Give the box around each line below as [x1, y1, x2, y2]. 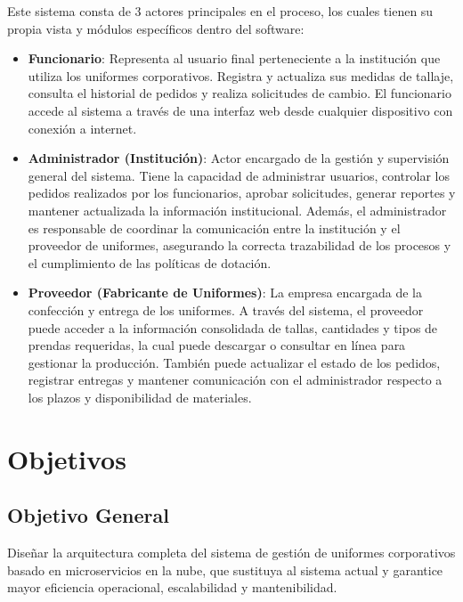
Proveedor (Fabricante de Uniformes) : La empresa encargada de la [28, 283, 422, 302]
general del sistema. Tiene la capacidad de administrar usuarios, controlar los [28, 166, 450, 184]
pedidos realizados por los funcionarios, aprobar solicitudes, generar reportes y [28, 183, 456, 202]
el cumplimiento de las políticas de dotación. [28, 253, 272, 272]
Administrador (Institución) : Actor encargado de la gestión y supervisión [28, 149, 450, 167]
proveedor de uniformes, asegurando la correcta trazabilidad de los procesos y [28, 236, 451, 255]
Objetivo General [7, 501, 169, 529]
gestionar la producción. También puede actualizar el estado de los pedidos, [28, 353, 441, 371]
